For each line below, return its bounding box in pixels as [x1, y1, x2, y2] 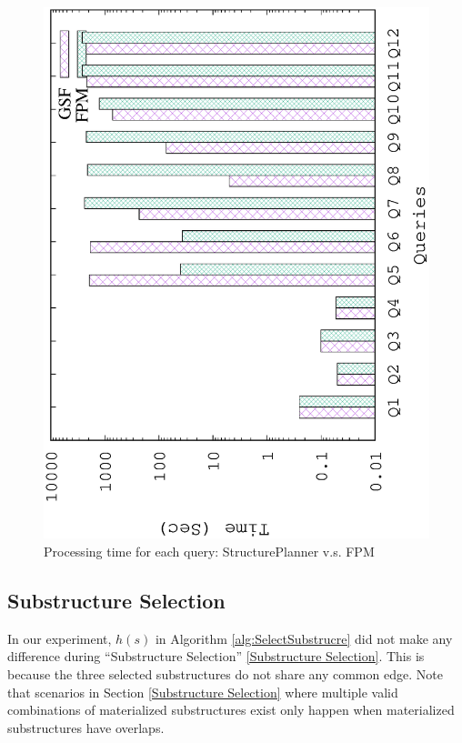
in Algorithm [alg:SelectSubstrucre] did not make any [155, 628, 453, 648]
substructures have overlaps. [7, 718, 165, 737]
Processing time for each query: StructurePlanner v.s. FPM [44, 541, 375, 560]
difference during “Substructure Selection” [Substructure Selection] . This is [7, 647, 425, 666]
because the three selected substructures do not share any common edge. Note [7, 664, 443, 683]
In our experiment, [7, 628, 112, 648]
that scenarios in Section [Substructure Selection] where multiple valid [7, 682, 398, 701]
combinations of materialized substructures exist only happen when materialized [7, 700, 455, 719]
